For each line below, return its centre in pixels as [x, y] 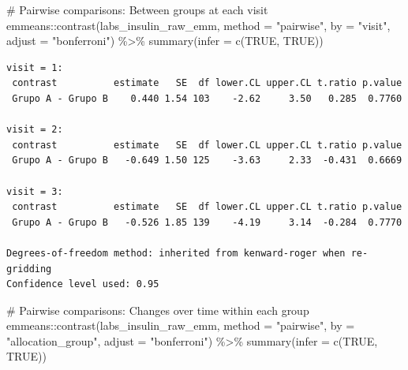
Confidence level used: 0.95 [83, 284]
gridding [29, 269]
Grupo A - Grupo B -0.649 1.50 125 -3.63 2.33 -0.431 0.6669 [207, 161]
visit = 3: [35, 191]
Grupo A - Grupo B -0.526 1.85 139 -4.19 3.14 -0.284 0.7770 [207, 222]
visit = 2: [35, 130]
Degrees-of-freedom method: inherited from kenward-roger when [176, 253]
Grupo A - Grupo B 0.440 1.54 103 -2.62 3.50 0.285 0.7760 [207, 98]
